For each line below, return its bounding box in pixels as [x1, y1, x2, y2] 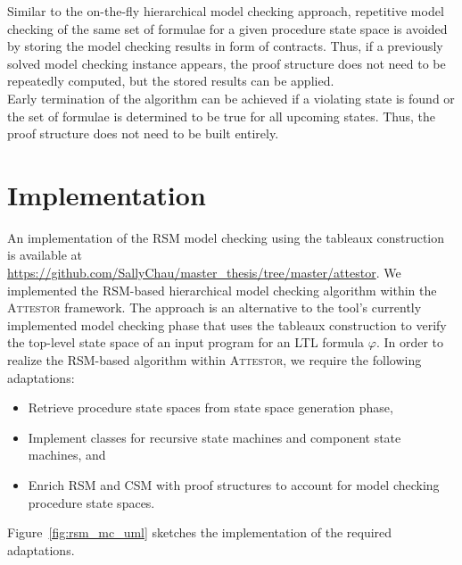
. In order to [375, 333, 444, 352]
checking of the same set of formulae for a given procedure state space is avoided [7, 19, 448, 37]
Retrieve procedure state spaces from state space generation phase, [28, 398, 393, 417]
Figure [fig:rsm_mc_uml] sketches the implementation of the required [7, 523, 392, 542]
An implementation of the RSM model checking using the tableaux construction [7, 228, 445, 246]
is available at [7, 245, 83, 264]
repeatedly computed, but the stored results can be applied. [7, 71, 334, 90]
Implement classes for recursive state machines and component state [28, 428, 401, 446]
